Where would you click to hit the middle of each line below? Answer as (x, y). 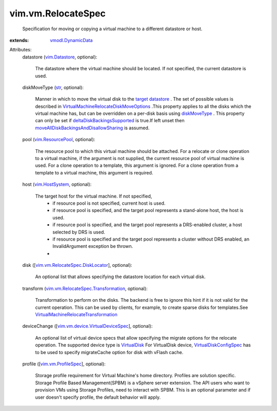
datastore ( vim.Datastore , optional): (60, 57)
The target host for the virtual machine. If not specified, (94, 196)
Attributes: (21, 50)
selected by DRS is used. (79, 232)
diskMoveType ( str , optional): (53, 87)
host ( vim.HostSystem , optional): (57, 184)
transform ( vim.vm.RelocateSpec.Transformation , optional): (85, 288)
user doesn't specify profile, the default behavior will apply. (98, 397)
